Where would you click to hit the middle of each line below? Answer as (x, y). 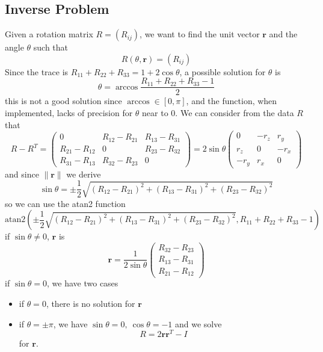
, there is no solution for (91, 304)
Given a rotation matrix (49, 34)
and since (22, 174)
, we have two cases (83, 283)
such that (51, 47)
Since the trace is (37, 71)
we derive (84, 174)
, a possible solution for (223, 71)
